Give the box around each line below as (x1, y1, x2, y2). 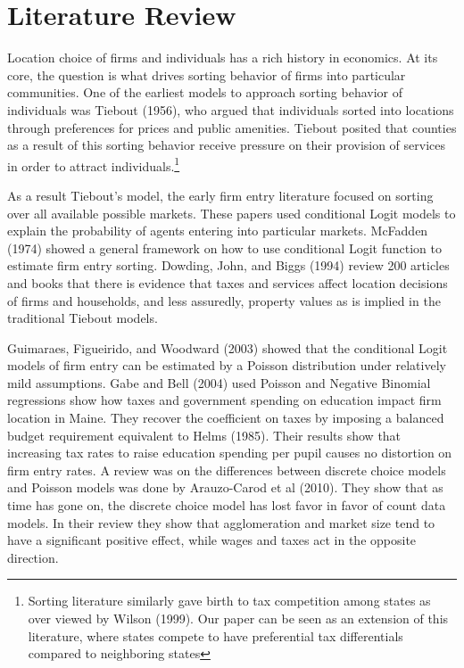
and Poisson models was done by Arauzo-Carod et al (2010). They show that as (7, 478, 443, 497)
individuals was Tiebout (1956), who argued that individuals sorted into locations (7, 100, 454, 119)
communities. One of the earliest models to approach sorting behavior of (7, 83, 403, 102)
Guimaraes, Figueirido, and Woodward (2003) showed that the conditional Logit (7, 338, 448, 357)
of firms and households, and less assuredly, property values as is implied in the (7, 291, 441, 309)
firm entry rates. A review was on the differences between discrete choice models (7, 460, 446, 479)
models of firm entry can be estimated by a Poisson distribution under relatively (7, 356, 446, 375)
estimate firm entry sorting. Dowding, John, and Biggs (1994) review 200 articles (7, 256, 450, 275)
